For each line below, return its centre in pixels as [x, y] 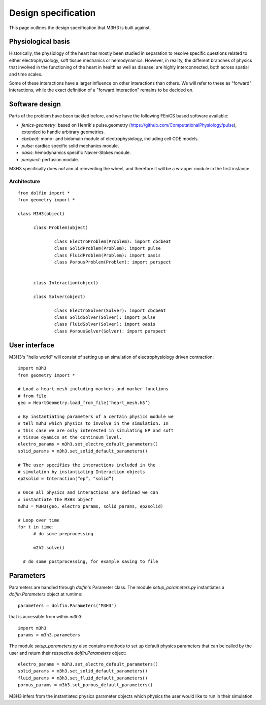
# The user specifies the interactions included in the [87, 465]
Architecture [25, 181]
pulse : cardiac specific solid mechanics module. [70, 146]
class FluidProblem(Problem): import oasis [108, 255]
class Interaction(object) [66, 283]
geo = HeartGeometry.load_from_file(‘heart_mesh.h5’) [84, 403]
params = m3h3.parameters [49, 635]
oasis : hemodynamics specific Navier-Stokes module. [76, 152]
